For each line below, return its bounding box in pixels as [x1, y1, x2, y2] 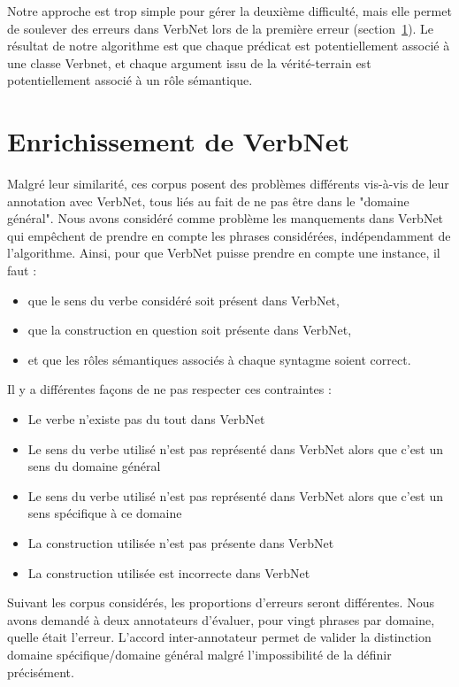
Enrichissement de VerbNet [7, 123, 349, 159]
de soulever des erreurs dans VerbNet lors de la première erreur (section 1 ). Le [7, 19, 434, 37]
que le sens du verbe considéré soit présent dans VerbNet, [27, 290, 340, 309]
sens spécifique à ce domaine [27, 504, 182, 522]
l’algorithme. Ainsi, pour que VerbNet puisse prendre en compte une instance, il [7, 243, 440, 262]
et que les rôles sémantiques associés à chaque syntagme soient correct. [27, 350, 411, 368]
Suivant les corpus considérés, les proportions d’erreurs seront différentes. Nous [7, 593, 434, 612]
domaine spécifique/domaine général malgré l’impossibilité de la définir [7, 645, 392, 663]
